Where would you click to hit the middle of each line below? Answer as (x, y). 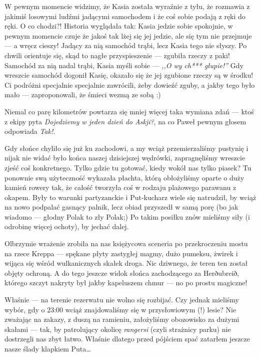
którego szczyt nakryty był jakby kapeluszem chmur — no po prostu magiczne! (126, 283)
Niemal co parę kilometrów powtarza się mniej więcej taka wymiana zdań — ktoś (129, 111)
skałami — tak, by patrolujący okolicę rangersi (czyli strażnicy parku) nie (118, 329)
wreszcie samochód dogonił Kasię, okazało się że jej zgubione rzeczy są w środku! (129, 75)
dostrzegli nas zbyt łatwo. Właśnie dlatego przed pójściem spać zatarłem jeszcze (127, 339)
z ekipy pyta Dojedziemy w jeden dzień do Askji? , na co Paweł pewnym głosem (125, 121)
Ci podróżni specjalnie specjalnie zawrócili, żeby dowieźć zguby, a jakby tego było (130, 84)
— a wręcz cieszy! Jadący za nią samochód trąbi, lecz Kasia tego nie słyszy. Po (126, 45)
